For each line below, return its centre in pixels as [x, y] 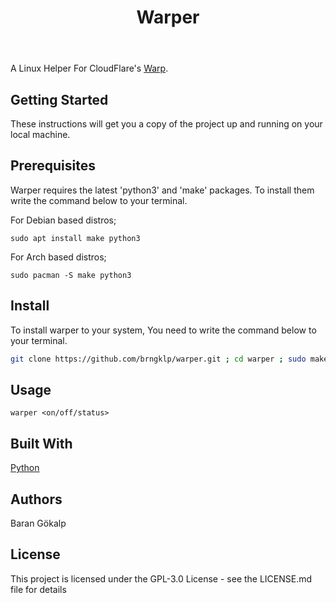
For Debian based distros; [63, 220]
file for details [38, 589]
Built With [41, 443]
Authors [36, 499]
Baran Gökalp [38, 523]
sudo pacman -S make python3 [71, 275]
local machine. [40, 134]
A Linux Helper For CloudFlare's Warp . [89, 68]
